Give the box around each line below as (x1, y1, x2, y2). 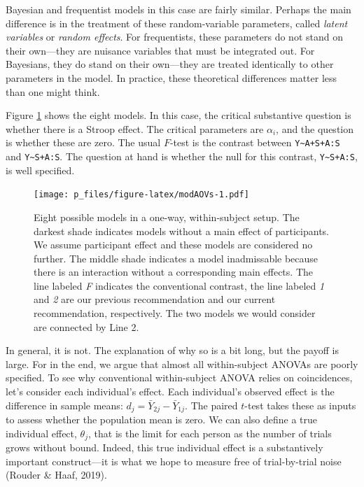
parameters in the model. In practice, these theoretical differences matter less (6, 70, 337, 85)
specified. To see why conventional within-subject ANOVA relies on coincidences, (6, 370, 353, 385)
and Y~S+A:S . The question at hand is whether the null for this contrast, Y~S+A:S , (6, 149, 358, 163)
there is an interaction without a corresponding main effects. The (34, 264, 313, 279)
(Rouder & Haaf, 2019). (6, 467, 107, 482)
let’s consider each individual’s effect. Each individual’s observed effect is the (6, 384, 335, 399)
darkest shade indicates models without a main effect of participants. (34, 223, 330, 238)
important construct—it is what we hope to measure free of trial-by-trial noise (6, 453, 342, 468)
